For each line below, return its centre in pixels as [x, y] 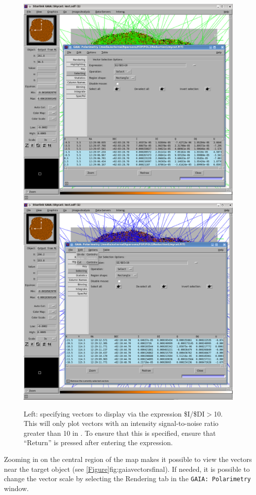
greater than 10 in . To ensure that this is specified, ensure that [120, 433]
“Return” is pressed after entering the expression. [98, 442]
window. [17, 488]
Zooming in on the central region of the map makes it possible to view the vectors [128, 459]
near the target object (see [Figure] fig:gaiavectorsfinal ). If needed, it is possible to [127, 469]
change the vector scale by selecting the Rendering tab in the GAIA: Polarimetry [128, 478]
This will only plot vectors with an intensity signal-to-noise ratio [121, 423]
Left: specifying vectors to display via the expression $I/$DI [114, 413]
